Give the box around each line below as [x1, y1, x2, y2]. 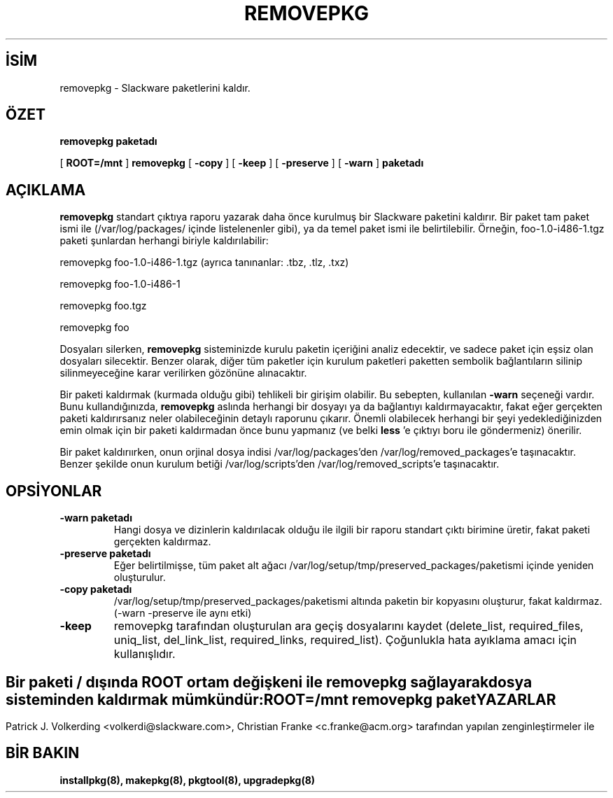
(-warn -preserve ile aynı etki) [113, 607, 252, 619]
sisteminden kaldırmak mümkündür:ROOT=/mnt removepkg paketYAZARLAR [6, 690, 556, 708]
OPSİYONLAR [6, 482, 102, 500]
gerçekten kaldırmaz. [113, 535, 211, 548]
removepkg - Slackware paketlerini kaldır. [59, 81, 251, 94]
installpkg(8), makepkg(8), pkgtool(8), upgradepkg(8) [59, 773, 316, 786]
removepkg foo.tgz [59, 300, 147, 312]
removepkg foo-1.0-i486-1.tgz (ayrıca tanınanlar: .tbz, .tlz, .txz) [59, 256, 349, 269]
